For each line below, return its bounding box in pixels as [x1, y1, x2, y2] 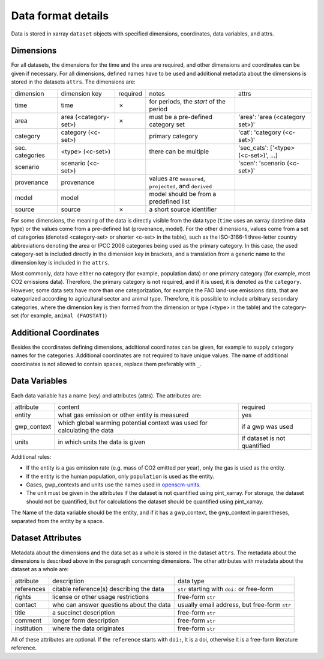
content [58, 403, 80, 411]
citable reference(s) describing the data [52, 584, 164, 593]
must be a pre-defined [149, 112, 213, 121]
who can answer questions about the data [52, 600, 171, 608]
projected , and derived [149, 182, 212, 190]
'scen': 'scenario [238, 159, 286, 167]
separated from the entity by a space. [11, 517, 104, 524]
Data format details [11, 9, 109, 22]
